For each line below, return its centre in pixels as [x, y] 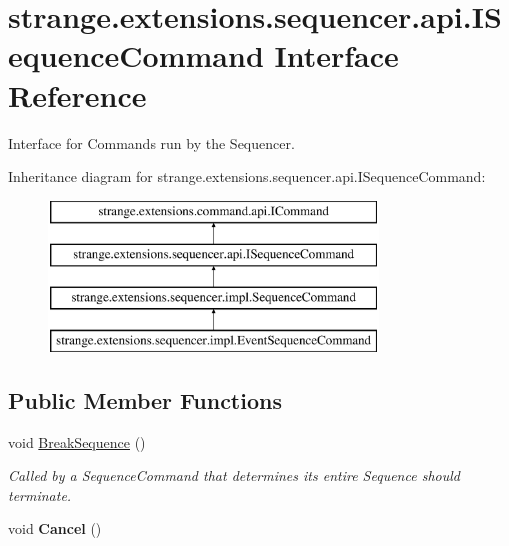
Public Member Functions [145, 399]
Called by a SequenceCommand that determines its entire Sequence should [234, 475]
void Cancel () [55, 528]
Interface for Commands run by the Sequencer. [151, 142]
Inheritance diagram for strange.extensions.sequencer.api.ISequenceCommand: [247, 176]
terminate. [40, 494]
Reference [77, 94]
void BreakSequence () [77, 441]
